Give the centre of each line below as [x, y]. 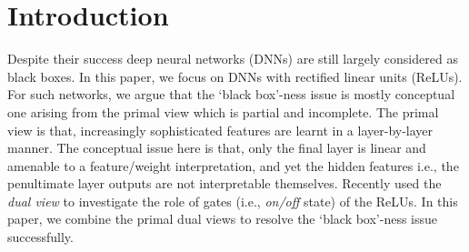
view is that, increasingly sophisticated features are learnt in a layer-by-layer [220, 130]
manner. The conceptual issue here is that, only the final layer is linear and [217, 148]
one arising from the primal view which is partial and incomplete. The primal [223, 111]
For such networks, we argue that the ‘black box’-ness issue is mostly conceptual [231, 94]
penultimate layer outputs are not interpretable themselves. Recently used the [225, 183]
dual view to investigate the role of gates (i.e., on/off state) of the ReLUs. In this [233, 201]
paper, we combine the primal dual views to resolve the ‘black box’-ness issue [223, 219]
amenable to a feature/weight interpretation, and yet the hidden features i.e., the [233, 165]
